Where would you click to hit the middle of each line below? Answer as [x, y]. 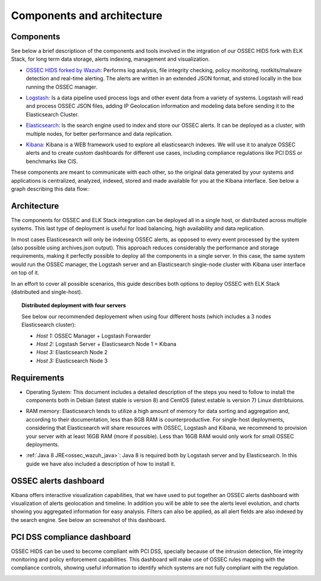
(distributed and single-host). [47, 292]
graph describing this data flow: [50, 189]
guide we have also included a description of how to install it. [100, 464]
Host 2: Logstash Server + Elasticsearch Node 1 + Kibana [106, 344]
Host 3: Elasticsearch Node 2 [72, 352]
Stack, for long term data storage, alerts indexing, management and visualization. [111, 59]
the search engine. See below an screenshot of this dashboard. [89, 520]
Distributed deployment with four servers [74, 305]
